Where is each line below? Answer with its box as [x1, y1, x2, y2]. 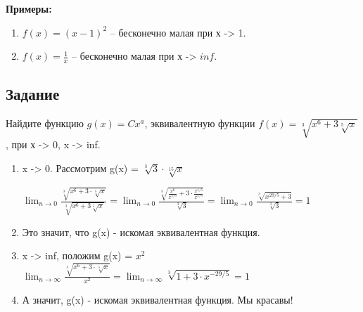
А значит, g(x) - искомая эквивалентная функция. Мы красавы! [22, 292, 293, 306]
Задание [6, 83, 60, 105]
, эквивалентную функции [144, 116, 255, 131]
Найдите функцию [6, 116, 84, 131]
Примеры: [6, 1, 52, 15]
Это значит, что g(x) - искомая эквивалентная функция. [22, 224, 260, 239]
